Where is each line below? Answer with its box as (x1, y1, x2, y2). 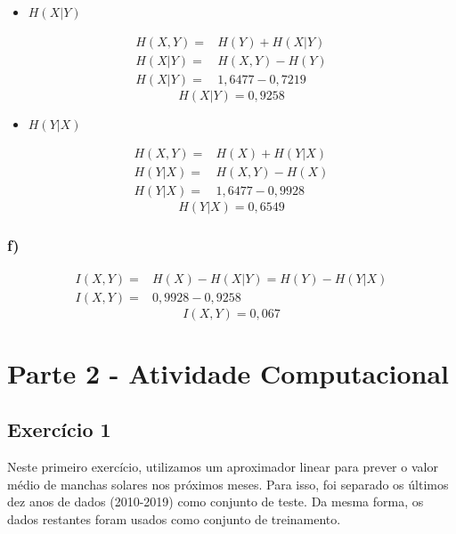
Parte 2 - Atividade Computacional (7, 354, 449, 391)
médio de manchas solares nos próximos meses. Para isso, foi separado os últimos (7, 474, 449, 493)
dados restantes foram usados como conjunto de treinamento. (7, 510, 341, 529)
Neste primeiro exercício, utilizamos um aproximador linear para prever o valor (7, 457, 438, 476)
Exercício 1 (7, 416, 111, 443)
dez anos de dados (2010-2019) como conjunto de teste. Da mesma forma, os (7, 492, 424, 511)
